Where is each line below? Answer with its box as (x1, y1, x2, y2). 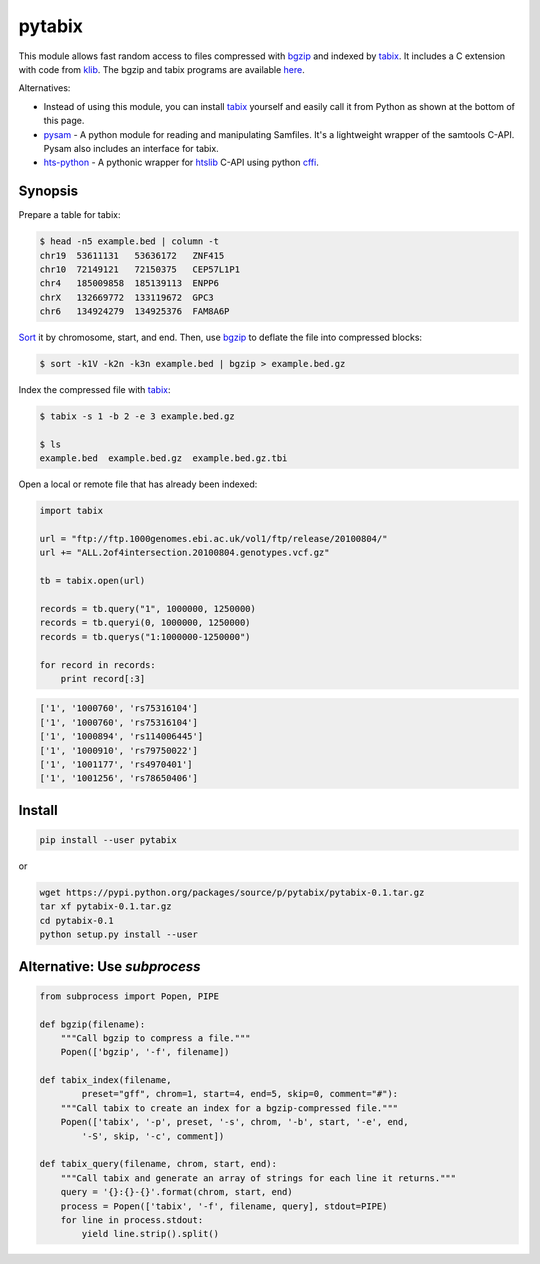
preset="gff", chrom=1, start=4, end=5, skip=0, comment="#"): (81, 1088, 399, 1100)
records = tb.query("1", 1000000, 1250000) (39, 603, 257, 614)
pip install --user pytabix (39, 835, 177, 846)
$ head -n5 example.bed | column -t (39, 236, 220, 247)
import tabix (39, 505, 104, 517)
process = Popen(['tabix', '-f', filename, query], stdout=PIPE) (60, 1200, 388, 1212)
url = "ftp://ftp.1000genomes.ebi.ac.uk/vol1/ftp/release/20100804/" (39, 533, 388, 544)
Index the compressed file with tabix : (18, 384, 171, 396)
